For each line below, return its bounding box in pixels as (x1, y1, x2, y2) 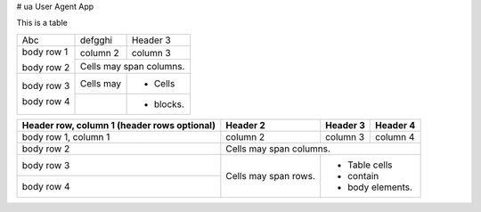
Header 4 (375, 118, 416, 131)
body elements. (347, 181, 413, 193)
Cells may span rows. (225, 169, 315, 182)
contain (347, 169, 379, 182)
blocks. (153, 98, 184, 110)
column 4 (375, 130, 415, 143)
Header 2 (225, 118, 266, 131)
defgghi (79, 34, 113, 46)
